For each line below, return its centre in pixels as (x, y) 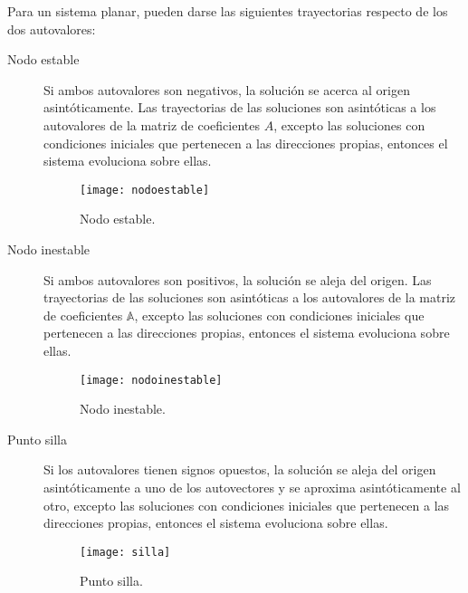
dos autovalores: (52, 29)
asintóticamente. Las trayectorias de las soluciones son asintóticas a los (240, 107)
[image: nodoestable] (145, 190)
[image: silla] (125, 552)
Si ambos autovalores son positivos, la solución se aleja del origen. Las (238, 279)
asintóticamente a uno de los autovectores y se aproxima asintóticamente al (252, 487)
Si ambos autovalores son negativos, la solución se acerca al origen (227, 89)
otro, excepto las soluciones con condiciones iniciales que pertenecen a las (247, 505)
